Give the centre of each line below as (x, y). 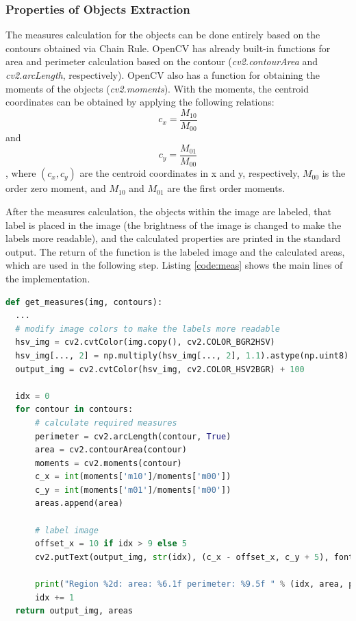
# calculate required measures (106, 423)
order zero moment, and (56, 188)
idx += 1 (54, 597)
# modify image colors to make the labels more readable (148, 329)
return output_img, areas (74, 611)
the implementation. (48, 278)
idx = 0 (33, 396)
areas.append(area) (79, 503)
